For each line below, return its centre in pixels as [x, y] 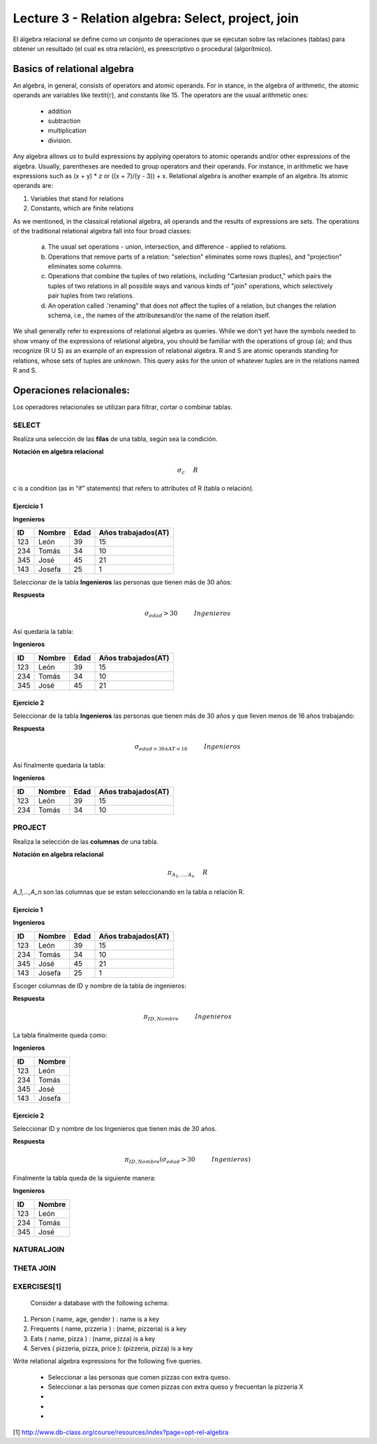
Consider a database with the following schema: [99, 1303]
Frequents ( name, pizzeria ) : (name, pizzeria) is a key [109, 1329]
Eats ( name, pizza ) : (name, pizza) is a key [93, 1338]
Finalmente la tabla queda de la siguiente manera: [84, 1178]
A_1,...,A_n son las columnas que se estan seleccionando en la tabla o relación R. [129, 892]
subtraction [64, 121]
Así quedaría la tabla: [43, 632]
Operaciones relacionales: [72, 390]
